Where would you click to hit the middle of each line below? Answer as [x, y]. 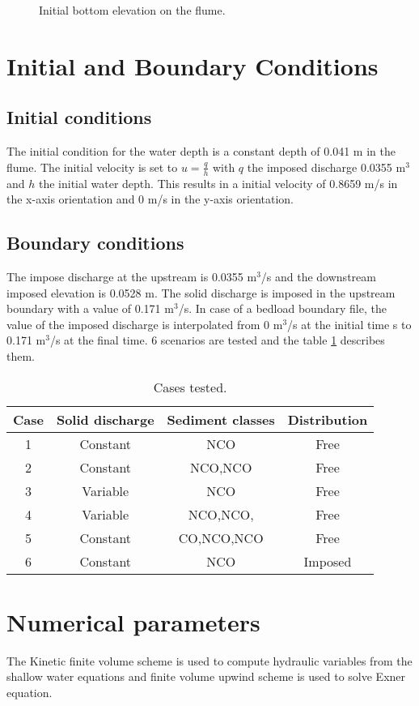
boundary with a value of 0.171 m [90, 308]
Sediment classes [221, 419]
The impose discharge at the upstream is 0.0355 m [132, 276]
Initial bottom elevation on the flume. [132, 10]
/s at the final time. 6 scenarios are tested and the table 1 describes [217, 340]
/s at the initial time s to [349, 324]
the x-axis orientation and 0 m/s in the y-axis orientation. [150, 199]
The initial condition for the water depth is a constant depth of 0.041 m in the [201, 151]
